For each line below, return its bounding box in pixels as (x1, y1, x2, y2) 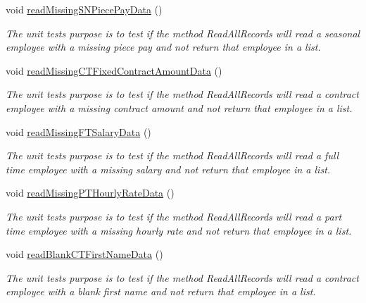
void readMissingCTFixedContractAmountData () (6, 63, 222, 78)
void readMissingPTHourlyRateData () (6, 185, 175, 200)
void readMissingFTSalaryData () (6, 124, 151, 139)
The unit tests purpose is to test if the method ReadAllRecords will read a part (6, 209, 342, 223)
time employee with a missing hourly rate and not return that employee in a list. (6, 223, 352, 237)
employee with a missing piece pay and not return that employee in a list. (6, 39, 321, 54)
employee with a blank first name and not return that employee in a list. (6, 284, 316, 299)
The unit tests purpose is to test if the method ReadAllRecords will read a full (6, 148, 339, 163)
